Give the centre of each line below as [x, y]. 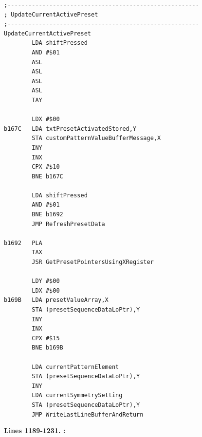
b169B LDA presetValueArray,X [56, 300]
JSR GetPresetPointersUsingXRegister [93, 262]
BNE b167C [47, 176]
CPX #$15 [46, 338]
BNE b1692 [47, 215]
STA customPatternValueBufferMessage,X [96, 138]
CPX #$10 [46, 167]
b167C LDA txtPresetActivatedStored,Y [70, 129]
